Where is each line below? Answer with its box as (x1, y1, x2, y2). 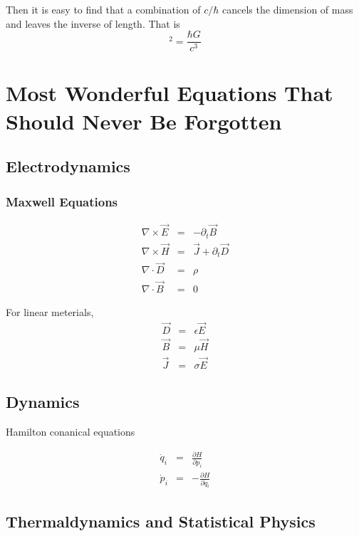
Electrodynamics (6, 155, 130, 177)
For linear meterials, (6, 304, 94, 319)
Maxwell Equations (6, 192, 118, 210)
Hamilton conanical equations (6, 424, 135, 439)
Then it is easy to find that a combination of (6, 2, 201, 16)
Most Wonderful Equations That (6, 78, 333, 107)
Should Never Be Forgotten (6, 106, 282, 135)
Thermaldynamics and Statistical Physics (6, 510, 316, 532)
